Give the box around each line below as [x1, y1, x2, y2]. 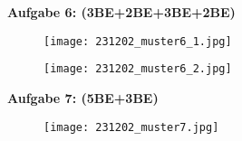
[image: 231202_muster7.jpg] [44, 120, 219, 134]
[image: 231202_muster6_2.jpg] [44, 62, 232, 76]
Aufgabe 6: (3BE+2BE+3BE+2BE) [7, 3, 236, 21]
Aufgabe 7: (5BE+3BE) [7, 88, 159, 107]
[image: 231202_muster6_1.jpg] [44, 34, 232, 48]
